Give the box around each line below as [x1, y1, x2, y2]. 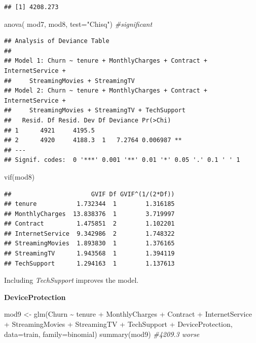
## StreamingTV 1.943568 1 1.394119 [4, 250, 175, 258]
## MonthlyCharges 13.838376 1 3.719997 [4, 210, 175, 218]
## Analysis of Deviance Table [4, 37, 109, 45]
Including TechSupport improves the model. [4, 275, 139, 285]
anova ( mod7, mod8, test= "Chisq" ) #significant [4, 18, 153, 29]
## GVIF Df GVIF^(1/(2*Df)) [4, 190, 175, 198]
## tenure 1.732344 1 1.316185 [4, 200, 175, 208]
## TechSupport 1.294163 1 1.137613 [4, 260, 175, 267]
